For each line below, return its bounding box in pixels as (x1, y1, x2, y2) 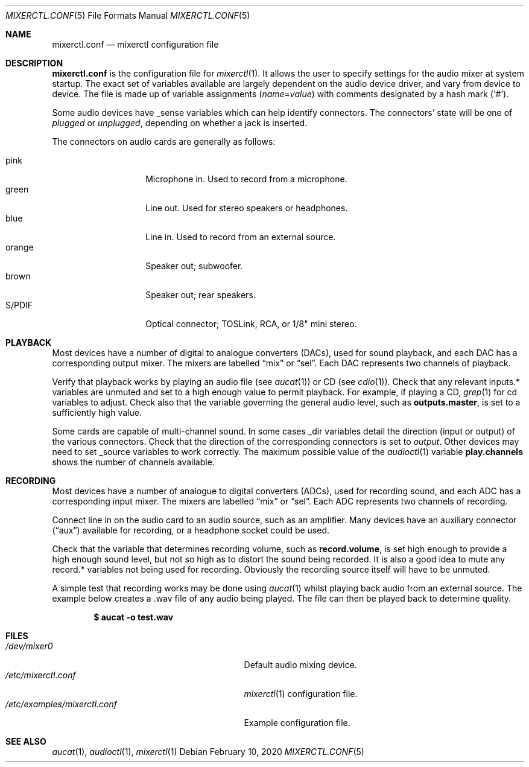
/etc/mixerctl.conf (5, 670, 76, 680)
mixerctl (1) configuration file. (244, 689, 358, 699)
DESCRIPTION (5, 58, 63, 68)
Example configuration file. (244, 718, 350, 728)
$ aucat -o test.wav (93, 612, 174, 622)
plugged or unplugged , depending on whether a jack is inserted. (52, 118, 308, 128)
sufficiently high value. (52, 407, 142, 418)
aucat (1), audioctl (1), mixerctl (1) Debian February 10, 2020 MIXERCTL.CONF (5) (52, 746, 364, 757)
